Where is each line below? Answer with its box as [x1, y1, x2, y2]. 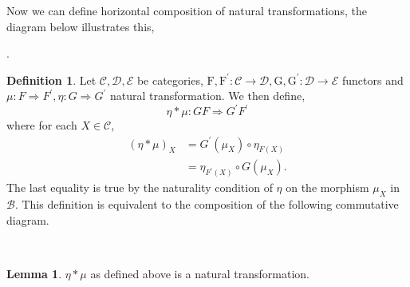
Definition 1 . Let [6, 71, 97, 88]
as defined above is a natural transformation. [90, 265, 309, 281]
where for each [6, 117, 77, 134]
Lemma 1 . [6, 265, 62, 281]
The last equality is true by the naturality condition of [6, 179, 273, 196]
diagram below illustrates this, [6, 18, 155, 34]
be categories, [136, 71, 203, 88]
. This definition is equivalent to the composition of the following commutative [14, 196, 399, 213]
